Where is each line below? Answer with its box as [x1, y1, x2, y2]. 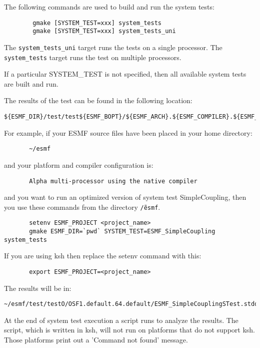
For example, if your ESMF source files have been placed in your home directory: [4, 127, 252, 138]
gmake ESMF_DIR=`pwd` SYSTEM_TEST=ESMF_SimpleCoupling [29, 228, 215, 235]
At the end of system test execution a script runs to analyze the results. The [4, 314, 238, 325]
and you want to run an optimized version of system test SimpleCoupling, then [4, 192, 246, 202]
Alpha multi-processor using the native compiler [29, 177, 197, 185]
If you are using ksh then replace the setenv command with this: [4, 250, 201, 261]
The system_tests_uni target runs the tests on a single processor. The [4, 42, 222, 52]
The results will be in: [4, 282, 71, 293]
